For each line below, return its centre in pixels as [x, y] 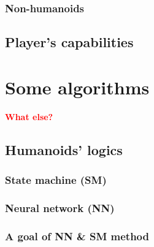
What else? [29, 116]
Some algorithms [77, 87]
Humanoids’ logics [64, 149]
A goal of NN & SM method [77, 236]
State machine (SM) [56, 180]
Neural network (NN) [60, 207]
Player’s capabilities [69, 42]
